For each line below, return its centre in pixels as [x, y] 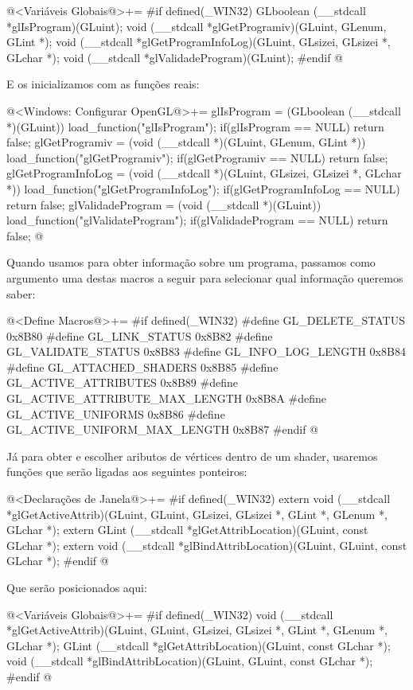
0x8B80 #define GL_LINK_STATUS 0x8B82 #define [140, 335]
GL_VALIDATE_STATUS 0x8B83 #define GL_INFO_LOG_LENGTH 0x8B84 [206, 351]
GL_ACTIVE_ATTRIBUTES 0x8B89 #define [122, 382]
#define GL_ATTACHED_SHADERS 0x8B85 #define [142, 366]
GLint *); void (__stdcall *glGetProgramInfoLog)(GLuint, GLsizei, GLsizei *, [199, 42]
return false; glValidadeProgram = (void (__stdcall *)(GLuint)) [164, 204]
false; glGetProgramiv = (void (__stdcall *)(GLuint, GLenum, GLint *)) [186, 142]
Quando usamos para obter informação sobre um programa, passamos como [191, 262]
